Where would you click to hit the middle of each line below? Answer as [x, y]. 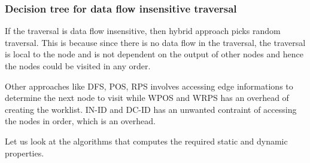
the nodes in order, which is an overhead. [80, 121]
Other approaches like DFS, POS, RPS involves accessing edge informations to [149, 86]
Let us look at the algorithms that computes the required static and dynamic [146, 141]
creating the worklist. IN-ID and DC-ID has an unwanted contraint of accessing [151, 109]
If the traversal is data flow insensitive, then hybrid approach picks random [143, 31]
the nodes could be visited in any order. [78, 66]
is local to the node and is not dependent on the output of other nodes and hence [154, 54]
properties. [25, 153]
